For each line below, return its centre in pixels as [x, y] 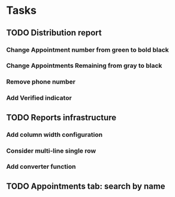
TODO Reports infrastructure [61, 117]
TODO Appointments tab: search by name [86, 186]
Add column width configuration [55, 135]
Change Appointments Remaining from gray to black [84, 65]
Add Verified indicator [39, 98]
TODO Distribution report [54, 33]
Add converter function [41, 167]
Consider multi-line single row [51, 151]
